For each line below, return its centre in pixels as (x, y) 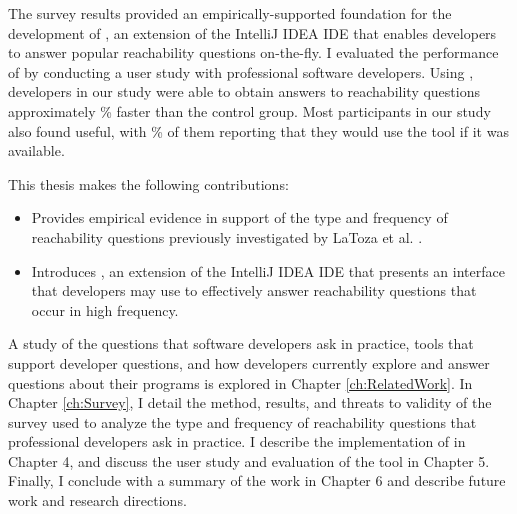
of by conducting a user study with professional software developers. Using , (241, 71)
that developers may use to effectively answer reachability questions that (254, 290)
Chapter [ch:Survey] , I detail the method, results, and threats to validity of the (250, 402)
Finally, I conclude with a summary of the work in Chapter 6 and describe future (257, 480)
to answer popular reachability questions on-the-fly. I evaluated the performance (253, 52)
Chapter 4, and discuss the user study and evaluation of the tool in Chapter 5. (249, 460)
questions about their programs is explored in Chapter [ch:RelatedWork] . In (240, 382)
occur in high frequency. (105, 309)
